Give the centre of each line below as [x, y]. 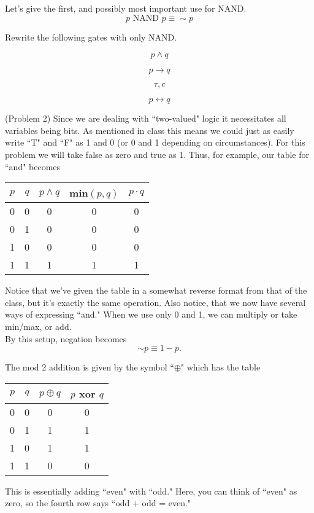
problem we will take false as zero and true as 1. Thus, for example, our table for [157, 154]
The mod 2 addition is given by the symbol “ [90, 367]
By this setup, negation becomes [66, 338]
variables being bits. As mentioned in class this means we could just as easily [150, 130]
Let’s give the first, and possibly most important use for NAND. [126, 8]
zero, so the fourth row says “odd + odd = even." [98, 503]
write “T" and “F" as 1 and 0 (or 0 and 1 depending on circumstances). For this [155, 142]
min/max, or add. [38, 326]
